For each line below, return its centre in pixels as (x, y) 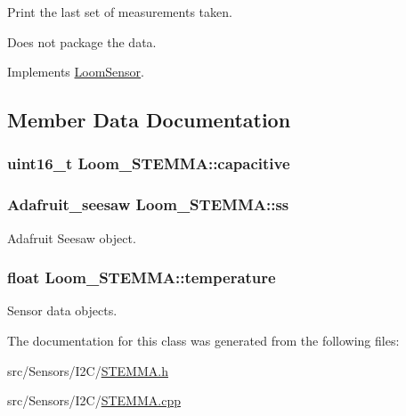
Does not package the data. (82, 41)
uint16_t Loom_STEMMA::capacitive (149, 163)
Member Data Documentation (149, 120)
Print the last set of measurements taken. (120, 12)
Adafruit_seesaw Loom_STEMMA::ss (148, 204)
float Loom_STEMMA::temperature (142, 277)
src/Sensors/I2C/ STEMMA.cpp (94, 400)
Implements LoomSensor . (76, 72)
